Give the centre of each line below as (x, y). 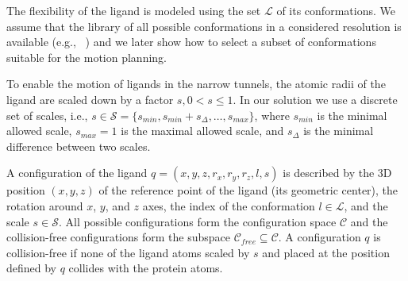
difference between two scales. (79, 146)
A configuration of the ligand (77, 173)
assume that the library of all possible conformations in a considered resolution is (204, 26)
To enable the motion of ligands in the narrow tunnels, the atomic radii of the (196, 84)
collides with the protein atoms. (146, 268)
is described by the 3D (337, 173)
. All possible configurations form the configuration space (197, 221)
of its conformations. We (336, 10)
